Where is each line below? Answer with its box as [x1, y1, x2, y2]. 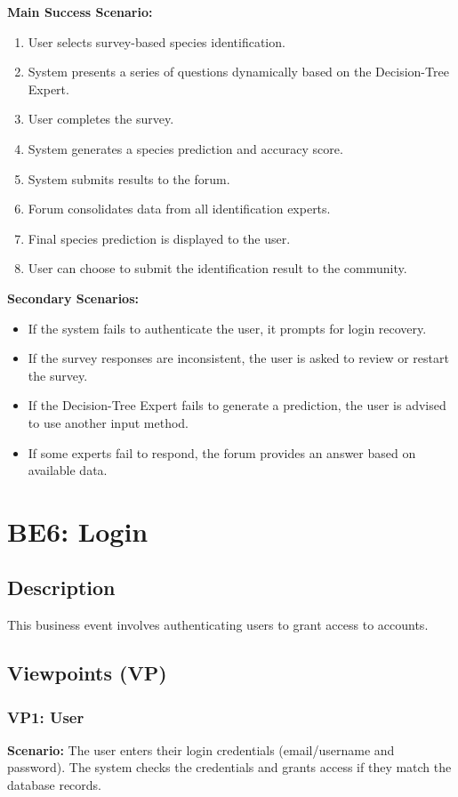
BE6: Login [7, 512, 149, 549]
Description [7, 574, 116, 601]
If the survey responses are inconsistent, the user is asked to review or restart [28, 349, 449, 367]
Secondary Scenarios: [7, 288, 139, 307]
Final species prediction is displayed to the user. [28, 229, 291, 247]
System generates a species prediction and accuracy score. [28, 139, 343, 157]
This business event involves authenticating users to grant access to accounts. [7, 616, 429, 634]
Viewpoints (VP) [7, 659, 167, 687]
